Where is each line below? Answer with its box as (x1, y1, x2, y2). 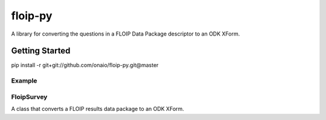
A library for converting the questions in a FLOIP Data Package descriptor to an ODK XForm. (11, 30, 240, 37)
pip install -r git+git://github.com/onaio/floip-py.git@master (11, 62, 159, 69)
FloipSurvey (11, 92, 48, 101)
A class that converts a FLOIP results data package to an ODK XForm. (11, 106, 184, 113)
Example (11, 77, 37, 85)
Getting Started (11, 46, 71, 56)
